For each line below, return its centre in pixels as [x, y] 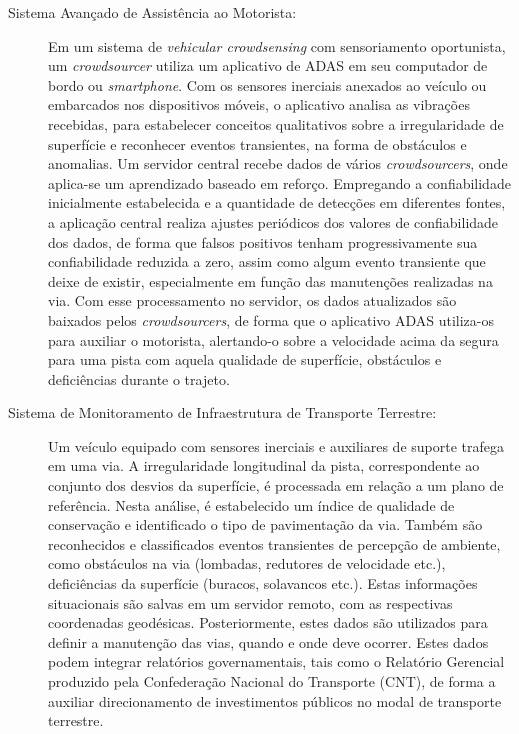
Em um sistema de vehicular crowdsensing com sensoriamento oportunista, [277, 45]
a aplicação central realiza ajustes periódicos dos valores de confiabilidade [273, 221]
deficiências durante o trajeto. [139, 378]
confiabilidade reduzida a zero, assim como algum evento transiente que [267, 261]
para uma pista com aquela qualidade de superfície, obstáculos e [245, 359]
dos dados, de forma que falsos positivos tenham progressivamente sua [263, 241]
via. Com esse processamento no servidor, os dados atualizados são [252, 300]
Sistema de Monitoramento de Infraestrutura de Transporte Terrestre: [222, 412]
